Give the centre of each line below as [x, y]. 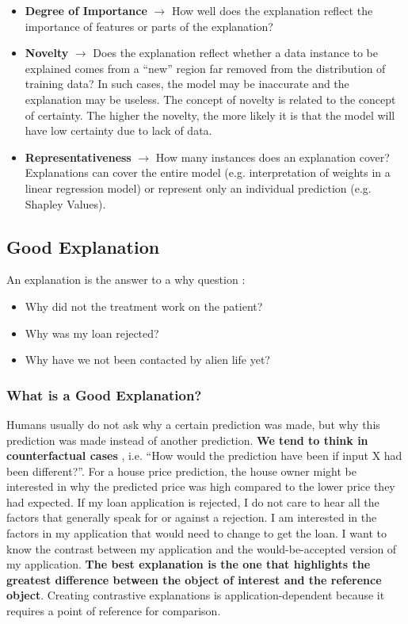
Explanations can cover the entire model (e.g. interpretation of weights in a [208, 172]
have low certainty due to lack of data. [118, 130]
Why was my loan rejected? [92, 333]
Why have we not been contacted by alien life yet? [147, 360]
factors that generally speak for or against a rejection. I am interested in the [192, 517]
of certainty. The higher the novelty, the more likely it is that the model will [210, 115]
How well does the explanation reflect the [272, 10]
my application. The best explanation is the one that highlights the [189, 564]
